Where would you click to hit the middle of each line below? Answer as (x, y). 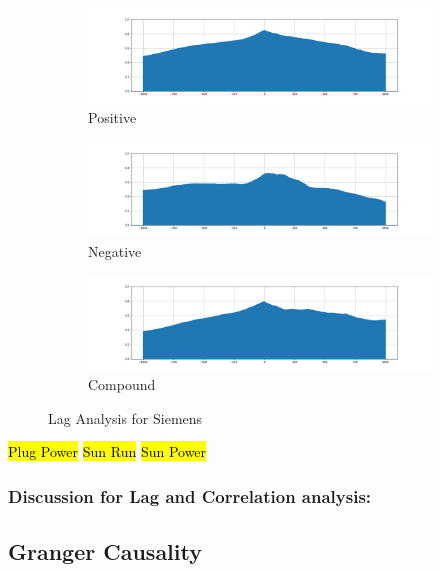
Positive (112, 117)
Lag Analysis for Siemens (125, 417)
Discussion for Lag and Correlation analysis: (190, 495)
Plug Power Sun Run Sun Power (107, 451)
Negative (115, 250)
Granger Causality (105, 551)
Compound (122, 384)
